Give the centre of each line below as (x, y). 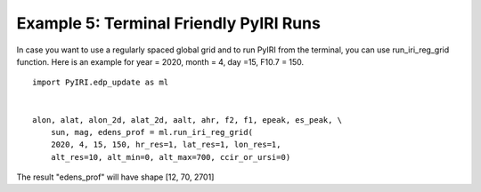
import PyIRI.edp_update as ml (101, 83)
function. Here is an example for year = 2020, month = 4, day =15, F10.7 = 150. (160, 61)
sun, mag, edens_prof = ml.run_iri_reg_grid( (152, 132)
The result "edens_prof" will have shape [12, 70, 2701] (115, 177)
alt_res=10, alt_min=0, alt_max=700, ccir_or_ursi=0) (171, 157)
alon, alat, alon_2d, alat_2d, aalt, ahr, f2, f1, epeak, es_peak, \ (188, 120)
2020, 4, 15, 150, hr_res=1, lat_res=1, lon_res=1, (166, 145)
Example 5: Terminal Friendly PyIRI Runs (168, 23)
